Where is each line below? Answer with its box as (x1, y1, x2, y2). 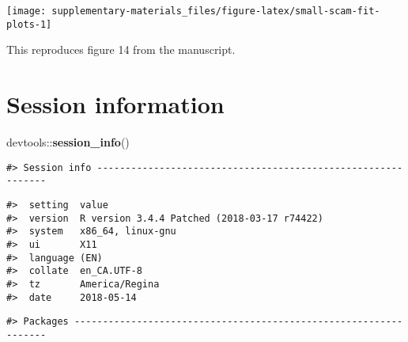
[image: (6, 6, 47, 17)
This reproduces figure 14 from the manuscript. (6, 41, 236, 58)
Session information (6, 88, 225, 120)
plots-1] (6, 18, 52, 30)
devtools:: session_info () (6, 134, 130, 150)
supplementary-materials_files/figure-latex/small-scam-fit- (51, 6, 380, 17)
